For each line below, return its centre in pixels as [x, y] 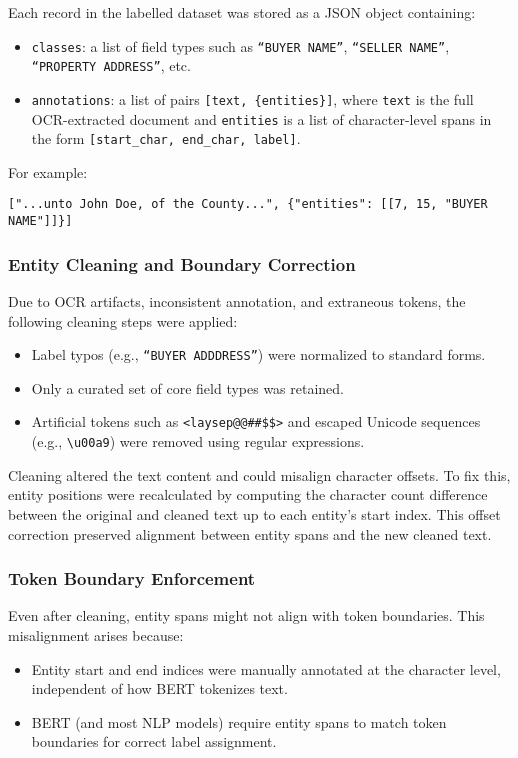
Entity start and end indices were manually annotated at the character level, [266, 668]
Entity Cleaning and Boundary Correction [182, 263]
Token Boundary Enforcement [132, 578]
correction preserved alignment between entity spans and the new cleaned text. [250, 533]
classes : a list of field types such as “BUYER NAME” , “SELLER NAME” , [240, 45]
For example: [48, 171]
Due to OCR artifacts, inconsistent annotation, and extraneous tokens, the [237, 301]
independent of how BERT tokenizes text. [159, 688]
